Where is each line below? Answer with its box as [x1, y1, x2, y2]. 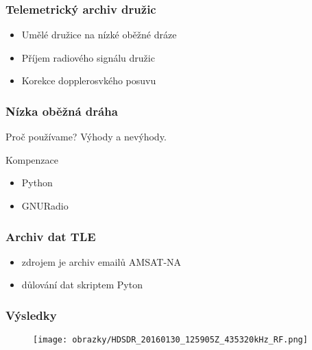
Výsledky [5, 306, 57, 323]
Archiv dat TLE [5, 227, 96, 245]
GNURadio [21, 199, 69, 212]
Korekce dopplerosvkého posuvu [21, 73, 156, 88]
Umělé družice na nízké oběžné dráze [21, 27, 177, 42]
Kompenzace [5, 152, 58, 166]
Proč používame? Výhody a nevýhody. [5, 129, 167, 144]
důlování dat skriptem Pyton [21, 277, 143, 292]
